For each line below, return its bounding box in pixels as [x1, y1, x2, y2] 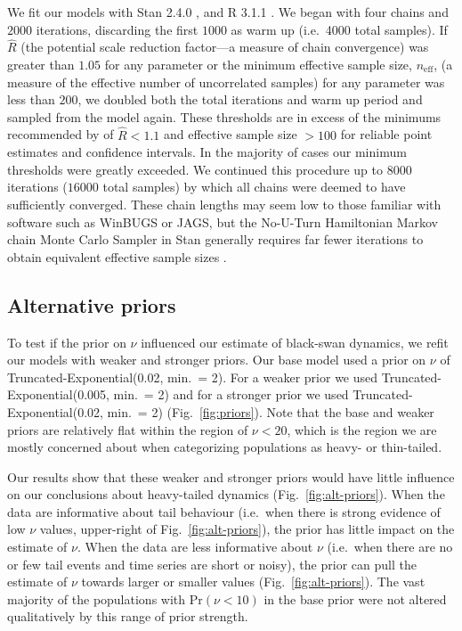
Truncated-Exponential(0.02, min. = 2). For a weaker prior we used [7, 367, 378, 386]
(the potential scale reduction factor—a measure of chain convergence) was [20, 37, 429, 56]
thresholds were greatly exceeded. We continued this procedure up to [7, 160, 383, 178]
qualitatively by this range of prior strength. [7, 607, 248, 626]
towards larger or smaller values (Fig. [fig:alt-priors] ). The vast [81, 572, 426, 591]
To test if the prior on [7, 332, 126, 351]
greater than [7, 55, 75, 73]
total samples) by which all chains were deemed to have [102, 177, 406, 196]
